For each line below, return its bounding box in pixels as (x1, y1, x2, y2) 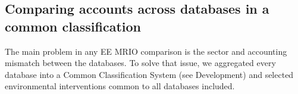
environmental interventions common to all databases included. (5, 80, 235, 92)
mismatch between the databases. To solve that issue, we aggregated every (5, 57, 276, 69)
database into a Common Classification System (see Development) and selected (5, 68, 294, 80)
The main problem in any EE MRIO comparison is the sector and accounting (5, 45, 287, 57)
